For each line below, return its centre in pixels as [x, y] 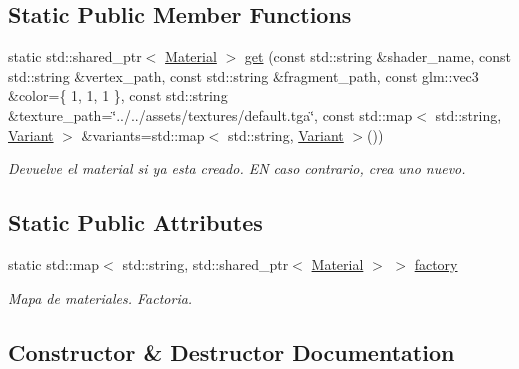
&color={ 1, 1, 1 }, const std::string [118, 95]
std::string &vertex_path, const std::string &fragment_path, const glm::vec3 [243, 75]
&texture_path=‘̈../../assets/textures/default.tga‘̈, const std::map [210, 114]
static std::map [54, 263]
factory [436, 263]
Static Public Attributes [135, 222]
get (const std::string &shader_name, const [377, 56]
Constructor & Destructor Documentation [231, 351]
